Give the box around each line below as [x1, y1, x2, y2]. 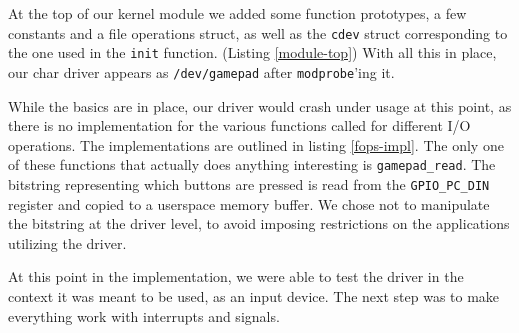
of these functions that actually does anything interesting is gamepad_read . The [8, 154, 496, 175]
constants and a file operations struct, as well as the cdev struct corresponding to [8, 22, 508, 43]
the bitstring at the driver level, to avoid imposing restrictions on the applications [8, 213, 510, 234]
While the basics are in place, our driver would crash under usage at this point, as [8, 95, 512, 116]
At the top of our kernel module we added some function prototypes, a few [8, 3, 467, 23]
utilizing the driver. [8, 232, 127, 253]
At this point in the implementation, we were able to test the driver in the [8, 266, 464, 287]
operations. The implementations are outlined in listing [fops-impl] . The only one [8, 134, 504, 155]
